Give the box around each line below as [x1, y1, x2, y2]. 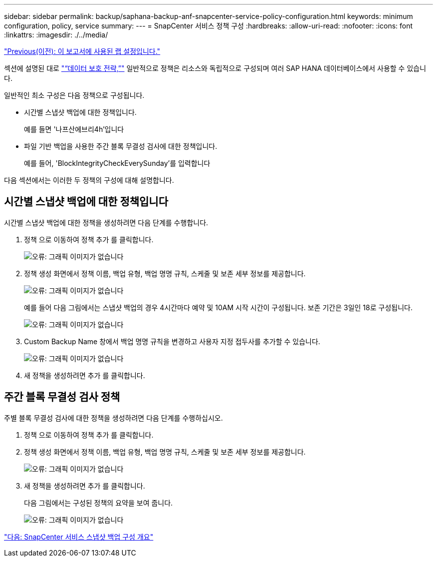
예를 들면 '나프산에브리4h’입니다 [24, 125, 124, 133]
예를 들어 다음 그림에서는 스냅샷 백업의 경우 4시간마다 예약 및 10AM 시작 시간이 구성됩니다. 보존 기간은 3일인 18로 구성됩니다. [24, 303, 413, 312]
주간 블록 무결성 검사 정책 [4, 391, 120, 404]
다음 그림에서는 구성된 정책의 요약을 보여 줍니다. [24, 498, 173, 507]
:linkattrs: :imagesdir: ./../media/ [4, 30, 108, 39]
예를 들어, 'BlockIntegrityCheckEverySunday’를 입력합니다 [24, 159, 211, 167]
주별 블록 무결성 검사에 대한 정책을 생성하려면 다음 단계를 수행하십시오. [4, 413, 223, 422]
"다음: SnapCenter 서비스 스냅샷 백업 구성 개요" [4, 532, 154, 541]
